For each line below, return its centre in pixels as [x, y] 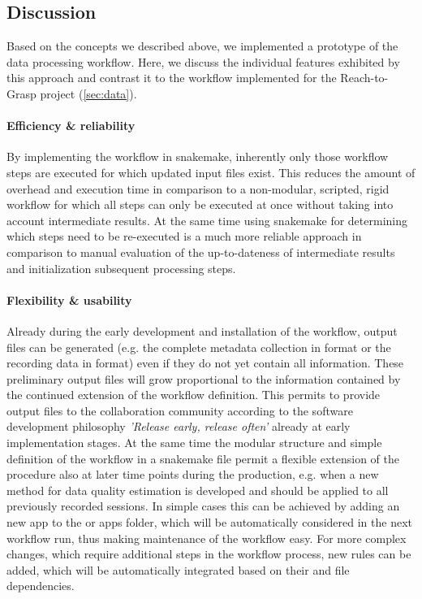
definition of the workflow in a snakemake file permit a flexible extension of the [203, 458]
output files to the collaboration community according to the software [180, 410]
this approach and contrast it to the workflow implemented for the [172, 78]
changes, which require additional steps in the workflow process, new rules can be [209, 554]
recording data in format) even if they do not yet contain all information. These [205, 363]
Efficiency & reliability [71, 126]
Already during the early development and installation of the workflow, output [202, 330]
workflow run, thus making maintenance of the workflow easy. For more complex [207, 538]
